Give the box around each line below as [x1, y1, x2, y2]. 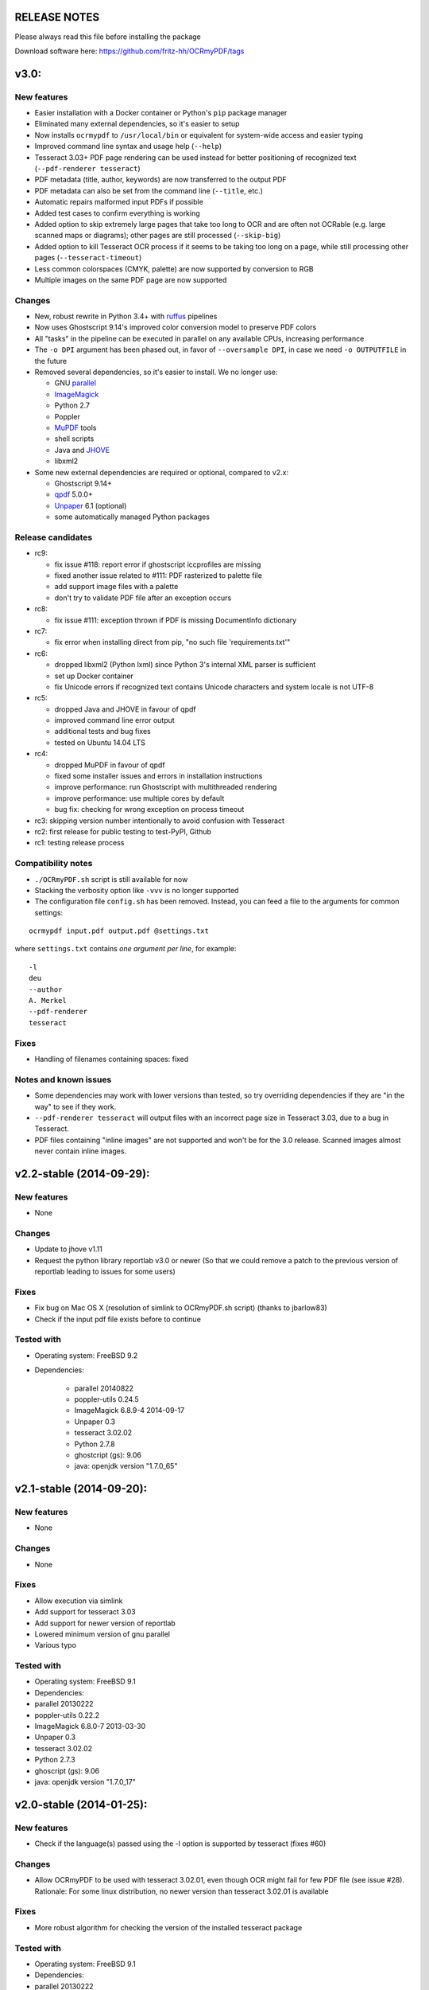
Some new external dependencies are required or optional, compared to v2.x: [34, 467, 289, 477]
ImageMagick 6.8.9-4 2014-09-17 [74, 1406, 185, 1415]
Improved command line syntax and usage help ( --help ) [34, 142, 222, 151]
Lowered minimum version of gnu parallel [34, 1629, 171, 1639]
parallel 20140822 [74, 1383, 134, 1393]
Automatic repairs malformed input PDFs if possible [34, 197, 204, 207]
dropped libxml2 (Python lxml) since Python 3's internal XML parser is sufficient [54, 660, 316, 669]
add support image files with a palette [54, 582, 179, 591]
